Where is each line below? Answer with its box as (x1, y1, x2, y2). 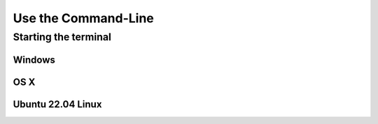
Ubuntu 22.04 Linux (13, 98, 102, 110)
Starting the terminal (13, 31, 112, 43)
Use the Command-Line (13, 10, 154, 26)
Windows (13, 54, 55, 65)
